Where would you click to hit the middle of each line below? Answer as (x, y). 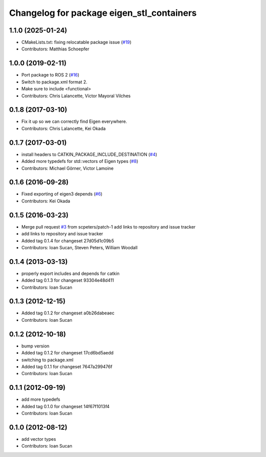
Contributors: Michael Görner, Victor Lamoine (67, 168)
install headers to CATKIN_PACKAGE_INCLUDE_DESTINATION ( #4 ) (89, 154)
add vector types (39, 439)
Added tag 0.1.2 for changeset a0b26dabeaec (68, 313)
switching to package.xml (48, 360)
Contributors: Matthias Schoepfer (55, 49)
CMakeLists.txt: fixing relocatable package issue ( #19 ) (76, 42)
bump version (35, 346)
